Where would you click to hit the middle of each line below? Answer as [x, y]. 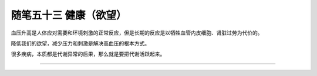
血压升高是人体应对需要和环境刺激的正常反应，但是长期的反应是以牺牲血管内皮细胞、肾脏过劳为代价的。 [137, 33]
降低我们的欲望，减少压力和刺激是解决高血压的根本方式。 [80, 43]
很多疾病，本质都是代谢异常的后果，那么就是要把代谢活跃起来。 [88, 54]
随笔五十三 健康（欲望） [69, 15]
